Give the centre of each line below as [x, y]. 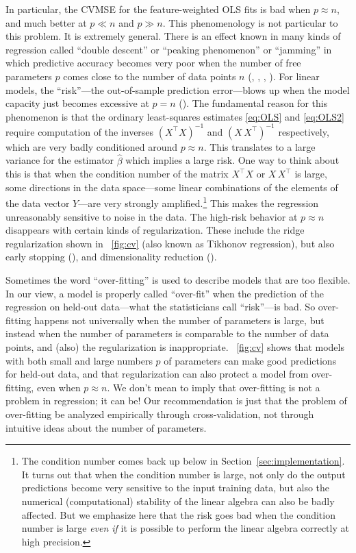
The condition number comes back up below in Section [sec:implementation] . [183, 461]
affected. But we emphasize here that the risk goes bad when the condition [178, 514]
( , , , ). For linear [284, 76]
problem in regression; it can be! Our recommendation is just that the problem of [176, 401]
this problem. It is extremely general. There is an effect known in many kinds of [173, 36]
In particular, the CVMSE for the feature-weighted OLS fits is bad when [158, 9]
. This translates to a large [259, 146]
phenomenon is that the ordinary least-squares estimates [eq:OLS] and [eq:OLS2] [175, 116]
